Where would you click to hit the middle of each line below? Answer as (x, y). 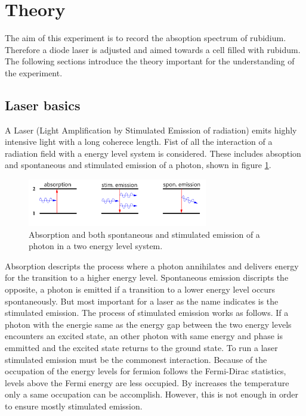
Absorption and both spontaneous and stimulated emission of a (144, 234)
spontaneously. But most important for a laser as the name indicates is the (142, 301)
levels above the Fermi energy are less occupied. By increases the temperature (147, 382)
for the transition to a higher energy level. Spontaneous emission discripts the (147, 277)
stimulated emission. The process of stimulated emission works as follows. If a (147, 313)
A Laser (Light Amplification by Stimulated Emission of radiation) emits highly (151, 130)
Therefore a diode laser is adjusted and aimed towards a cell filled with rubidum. (153, 49)
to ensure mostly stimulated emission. (74, 406)
